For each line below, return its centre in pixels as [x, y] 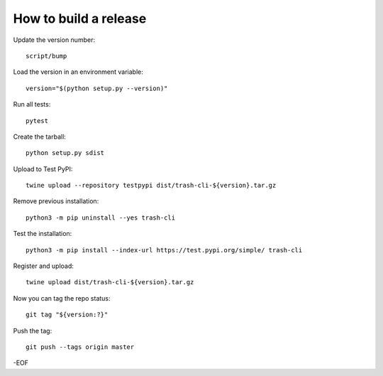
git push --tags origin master [80, 347]
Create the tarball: [40, 136]
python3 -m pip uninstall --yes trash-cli [101, 217]
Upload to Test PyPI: [43, 169]
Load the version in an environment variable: [78, 72]
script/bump [46, 56]
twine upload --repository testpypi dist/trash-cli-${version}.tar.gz [151, 186]
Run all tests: [32, 104]
